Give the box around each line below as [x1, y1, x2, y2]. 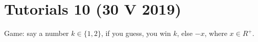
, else [177, 28, 193, 38]
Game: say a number [4, 28, 69, 38]
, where [204, 28, 227, 38]
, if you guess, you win [101, 28, 171, 38]
